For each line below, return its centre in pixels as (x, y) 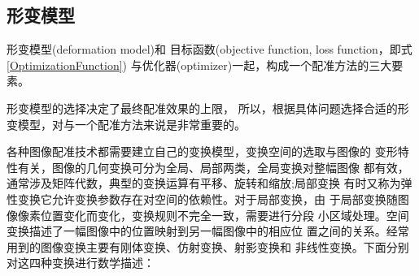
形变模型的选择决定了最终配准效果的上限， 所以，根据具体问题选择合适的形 (208, 108)
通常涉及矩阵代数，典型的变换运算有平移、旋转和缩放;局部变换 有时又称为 (204, 183)
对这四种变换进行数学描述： (81, 263)
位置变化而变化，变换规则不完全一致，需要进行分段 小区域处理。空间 (225, 215)
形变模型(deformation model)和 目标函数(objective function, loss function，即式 (209, 49)
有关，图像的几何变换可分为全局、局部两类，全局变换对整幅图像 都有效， (213, 167)
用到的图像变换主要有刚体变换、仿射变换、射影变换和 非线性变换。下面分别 (208, 246)
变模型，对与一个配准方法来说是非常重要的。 (126, 124)
